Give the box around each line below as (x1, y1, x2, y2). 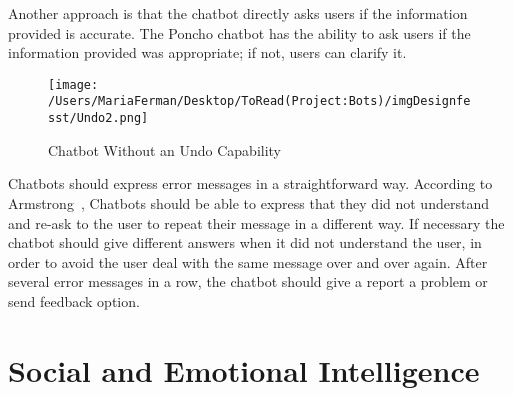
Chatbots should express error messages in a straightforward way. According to (8, 173, 493, 194)
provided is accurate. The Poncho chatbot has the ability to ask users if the (8, 22, 471, 43)
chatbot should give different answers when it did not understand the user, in (8, 232, 482, 253)
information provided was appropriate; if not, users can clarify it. (8, 42, 407, 63)
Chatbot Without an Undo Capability (48, 139, 282, 160)
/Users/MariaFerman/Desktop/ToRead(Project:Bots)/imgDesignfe (48, 94, 471, 109)
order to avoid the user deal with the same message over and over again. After (8, 251, 488, 272)
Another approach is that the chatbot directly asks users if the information (8, 3, 468, 23)
